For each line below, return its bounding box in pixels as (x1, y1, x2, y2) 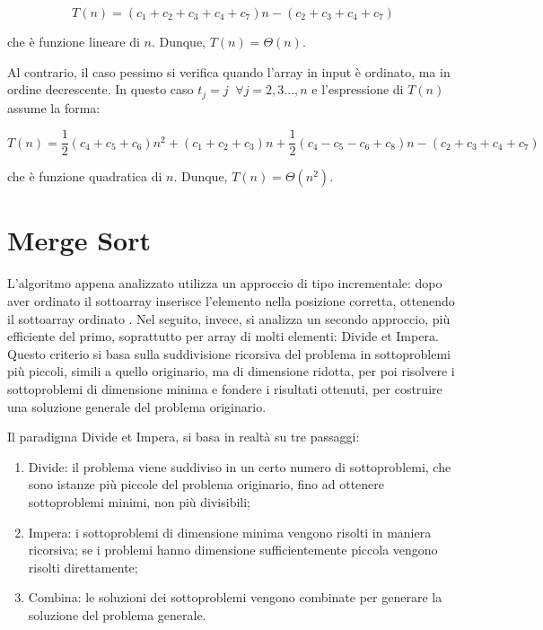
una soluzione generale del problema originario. (7, 397, 267, 416)
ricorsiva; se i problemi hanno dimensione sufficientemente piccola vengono (28, 540, 438, 559)
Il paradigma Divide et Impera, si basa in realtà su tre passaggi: (7, 427, 360, 446)
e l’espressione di (311, 80, 404, 99)
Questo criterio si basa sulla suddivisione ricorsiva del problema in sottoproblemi (7, 344, 451, 363)
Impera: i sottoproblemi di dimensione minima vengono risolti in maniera (28, 522, 432, 541)
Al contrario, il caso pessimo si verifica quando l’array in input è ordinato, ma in (7, 62, 451, 81)
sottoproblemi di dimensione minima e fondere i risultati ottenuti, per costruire (7, 379, 442, 398)
